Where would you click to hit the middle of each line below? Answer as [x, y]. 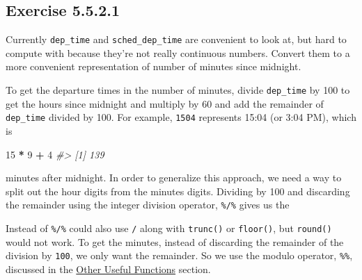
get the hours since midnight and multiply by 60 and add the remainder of [165, 103]
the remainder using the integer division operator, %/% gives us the [148, 205]
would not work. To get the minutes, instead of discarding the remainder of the [175, 241]
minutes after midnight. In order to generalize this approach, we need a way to [174, 178]
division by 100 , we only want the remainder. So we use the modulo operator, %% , [179, 255]
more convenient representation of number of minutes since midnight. [154, 66]
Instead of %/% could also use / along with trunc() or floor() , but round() [169, 228]
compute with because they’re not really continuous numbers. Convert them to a [178, 52]
